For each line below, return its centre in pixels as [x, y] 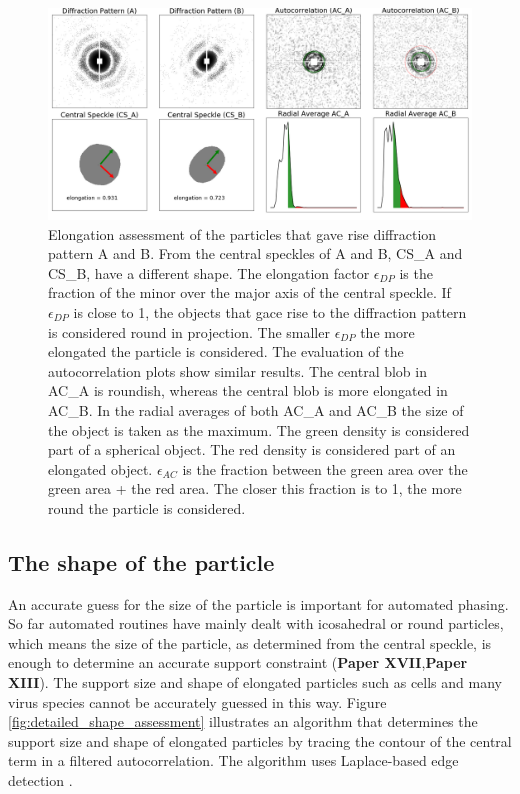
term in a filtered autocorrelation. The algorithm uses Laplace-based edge [233, 760]
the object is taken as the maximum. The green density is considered [259, 429]
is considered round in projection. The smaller [189, 331]
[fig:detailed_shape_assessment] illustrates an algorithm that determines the [243, 721]
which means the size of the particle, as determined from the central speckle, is [250, 642]
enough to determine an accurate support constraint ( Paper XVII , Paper [238, 662]
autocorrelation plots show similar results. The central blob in [237, 370]
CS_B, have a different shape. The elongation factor [209, 272]
